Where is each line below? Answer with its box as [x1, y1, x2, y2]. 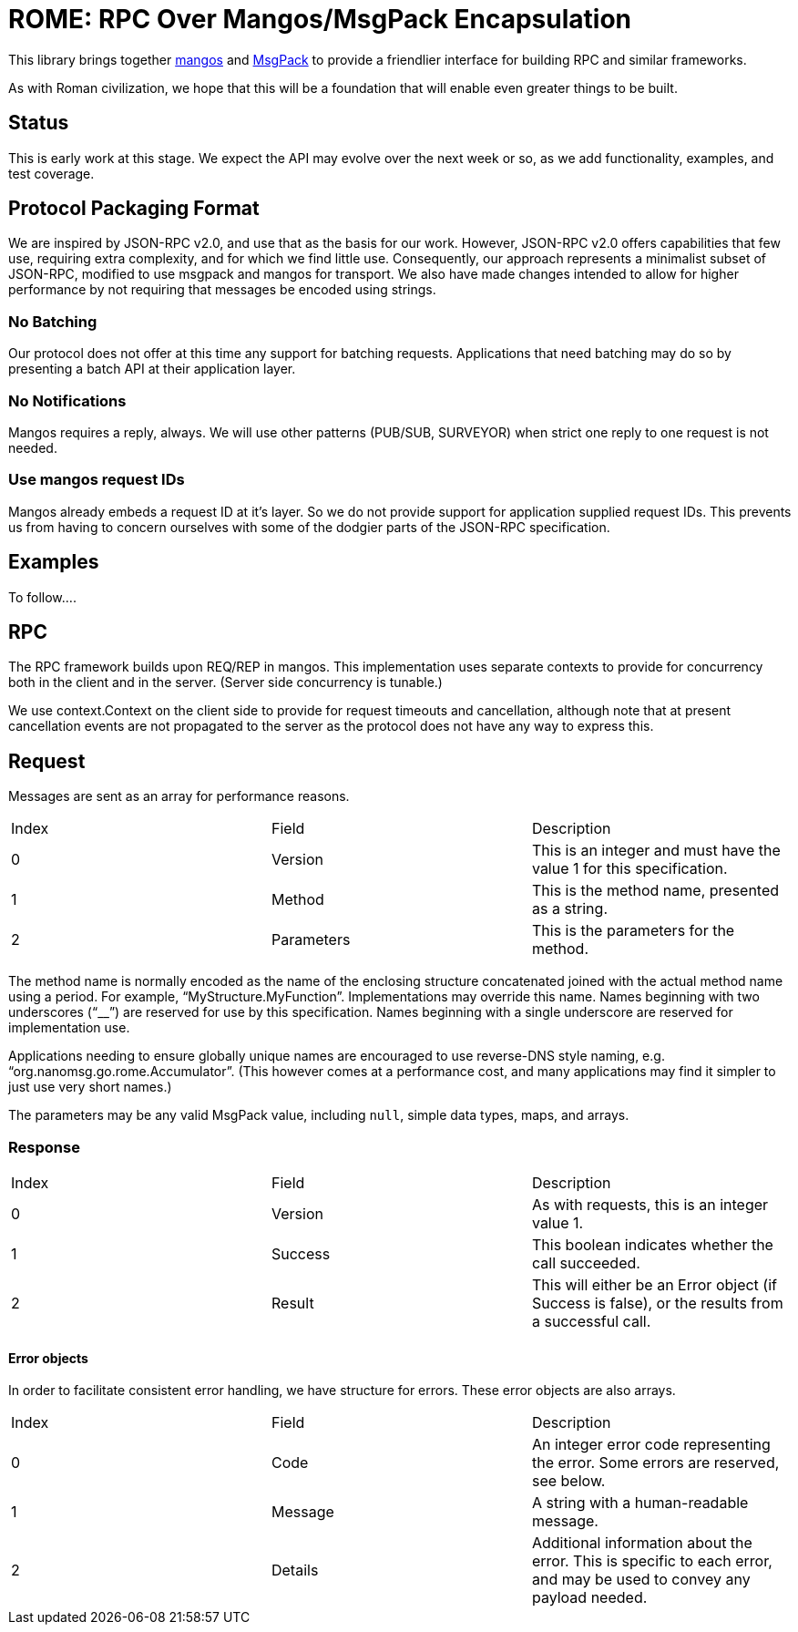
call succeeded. [531, 1253, 640, 1272]
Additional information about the [531, 1534, 752, 1553]
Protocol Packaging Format [8, 197, 260, 221]
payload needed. [531, 1588, 648, 1607]
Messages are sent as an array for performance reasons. [8, 788, 350, 805]
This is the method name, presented [531, 881, 780, 900]
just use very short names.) [8, 1079, 172, 1095]
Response [8, 1137, 80, 1156]
